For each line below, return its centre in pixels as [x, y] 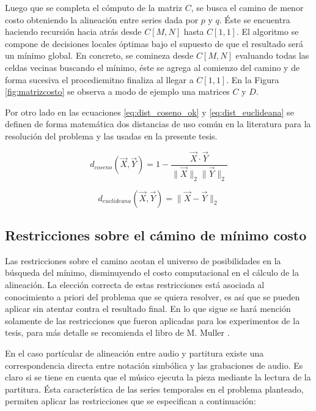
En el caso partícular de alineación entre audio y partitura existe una [134, 353]
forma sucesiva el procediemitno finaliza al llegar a [99, 79]
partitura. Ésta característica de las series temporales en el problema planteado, [154, 389]
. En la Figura [253, 79]
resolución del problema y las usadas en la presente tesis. [111, 135]
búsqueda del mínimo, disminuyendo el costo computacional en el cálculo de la [152, 272]
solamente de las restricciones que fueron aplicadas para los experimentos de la [152, 320]
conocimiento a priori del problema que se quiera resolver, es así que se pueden [152, 296]
